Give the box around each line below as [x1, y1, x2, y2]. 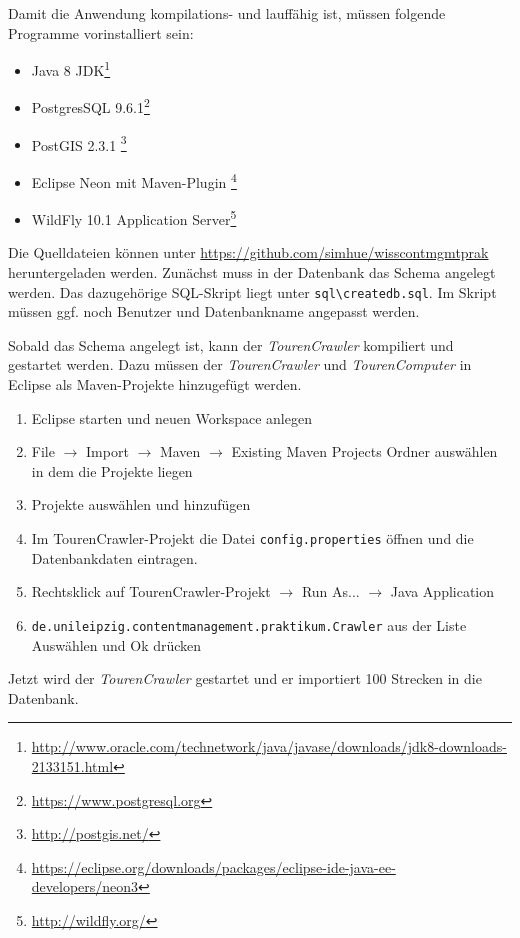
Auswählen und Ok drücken [31, 634, 202, 655]
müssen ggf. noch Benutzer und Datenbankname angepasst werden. [8, 301, 420, 322]
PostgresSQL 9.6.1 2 [31, 94, 150, 118]
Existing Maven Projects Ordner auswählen [231, 441, 498, 462]
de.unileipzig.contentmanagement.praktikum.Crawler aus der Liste [31, 614, 467, 635]
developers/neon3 [31, 876, 139, 897]
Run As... [301, 581, 360, 602]
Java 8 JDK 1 [31, 57, 111, 80]
